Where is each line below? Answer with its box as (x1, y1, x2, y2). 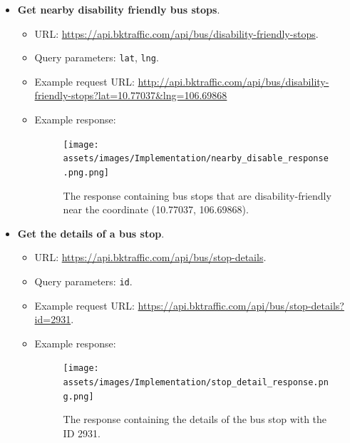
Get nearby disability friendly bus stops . (17, 2, 220, 16)
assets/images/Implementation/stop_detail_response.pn (63, 377, 329, 388)
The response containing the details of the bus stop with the (63, 412, 327, 427)
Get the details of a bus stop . (17, 225, 165, 240)
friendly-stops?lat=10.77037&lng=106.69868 (34, 88, 227, 103)
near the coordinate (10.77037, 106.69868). (63, 202, 249, 217)
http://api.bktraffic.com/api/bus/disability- (138, 73, 329, 88)
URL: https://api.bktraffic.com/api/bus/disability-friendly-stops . (34, 26, 319, 41)
